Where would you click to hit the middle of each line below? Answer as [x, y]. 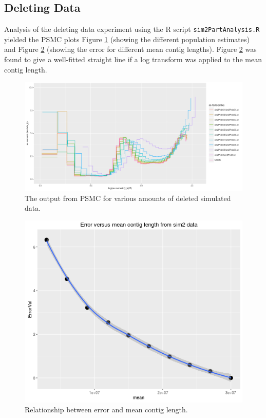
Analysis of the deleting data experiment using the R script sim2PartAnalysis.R [132, 29]
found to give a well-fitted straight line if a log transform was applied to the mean [133, 59]
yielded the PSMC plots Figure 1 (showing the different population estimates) [127, 39]
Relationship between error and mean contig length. [106, 410]
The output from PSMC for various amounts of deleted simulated [128, 198]
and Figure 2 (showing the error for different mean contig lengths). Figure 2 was [130, 49]
